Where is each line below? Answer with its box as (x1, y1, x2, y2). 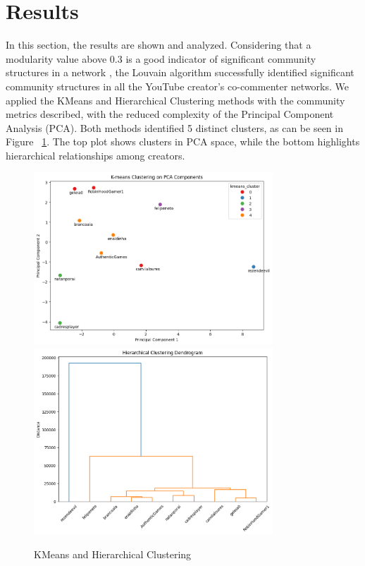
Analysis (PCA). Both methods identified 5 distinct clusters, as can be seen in (6, 120, 343, 135)
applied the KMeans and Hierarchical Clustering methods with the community (6, 92, 345, 107)
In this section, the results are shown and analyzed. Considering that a (6, 37, 311, 52)
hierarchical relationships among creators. (6, 147, 185, 162)
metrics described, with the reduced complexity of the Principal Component (6, 107, 334, 121)
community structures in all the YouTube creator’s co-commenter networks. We (6, 78, 349, 93)
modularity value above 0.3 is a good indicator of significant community (6, 51, 316, 66)
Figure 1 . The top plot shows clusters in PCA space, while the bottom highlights (6, 134, 360, 149)
